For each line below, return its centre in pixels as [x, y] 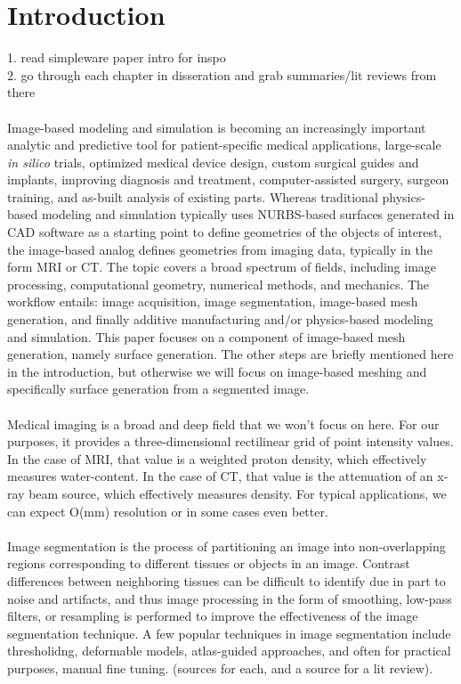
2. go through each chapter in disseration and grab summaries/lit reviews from [222, 74]
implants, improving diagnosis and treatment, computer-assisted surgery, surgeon [228, 179]
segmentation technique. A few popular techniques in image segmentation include [229, 633]
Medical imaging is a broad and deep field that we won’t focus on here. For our [223, 423]
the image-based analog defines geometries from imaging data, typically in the [220, 249]
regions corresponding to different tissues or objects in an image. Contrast [209, 563]
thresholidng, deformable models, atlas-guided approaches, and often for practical [229, 651]
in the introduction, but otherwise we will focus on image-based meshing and [217, 371]
